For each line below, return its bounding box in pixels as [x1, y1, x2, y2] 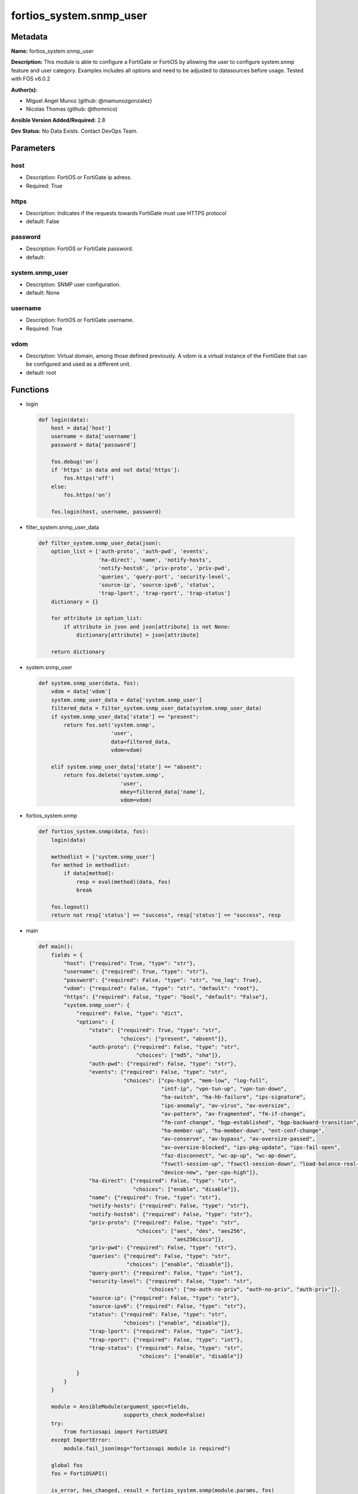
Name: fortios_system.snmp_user [11, 48, 94, 55]
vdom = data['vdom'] [51, 688, 112, 695]
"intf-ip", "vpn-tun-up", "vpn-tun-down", [161, 1085, 288, 1092]
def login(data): [38, 416, 89, 423]
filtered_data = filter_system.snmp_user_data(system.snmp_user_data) [51, 705, 263, 712]
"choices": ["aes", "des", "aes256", [135, 1227, 246, 1234]
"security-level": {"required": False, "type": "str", [88, 1278, 253, 1284]
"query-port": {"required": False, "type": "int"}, [88, 1269, 243, 1276]
